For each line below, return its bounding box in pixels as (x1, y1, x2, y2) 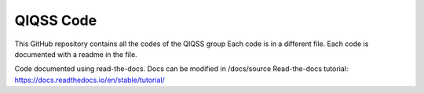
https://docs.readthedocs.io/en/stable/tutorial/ (14, 75, 165, 84)
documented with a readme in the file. (14, 49, 137, 59)
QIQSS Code (14, 12, 97, 29)
